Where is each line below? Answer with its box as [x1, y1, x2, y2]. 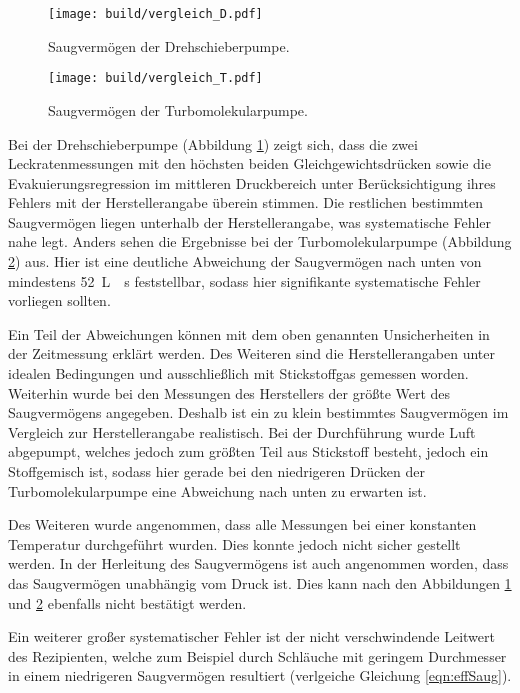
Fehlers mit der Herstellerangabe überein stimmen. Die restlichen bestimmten [8, 192, 484, 213]
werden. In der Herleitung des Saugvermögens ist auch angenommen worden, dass [8, 553, 509, 574]
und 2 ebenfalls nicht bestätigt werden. [8, 592, 247, 613]
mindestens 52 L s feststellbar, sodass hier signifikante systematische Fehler [8, 270, 481, 291]
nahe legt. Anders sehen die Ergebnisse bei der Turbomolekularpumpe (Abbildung [8, 231, 512, 252]
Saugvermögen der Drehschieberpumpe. [48, 35, 290, 56]
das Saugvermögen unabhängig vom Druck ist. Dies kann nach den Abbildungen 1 [8, 572, 512, 593]
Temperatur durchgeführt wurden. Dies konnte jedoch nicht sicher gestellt [8, 533, 461, 554]
